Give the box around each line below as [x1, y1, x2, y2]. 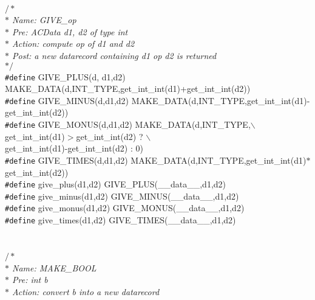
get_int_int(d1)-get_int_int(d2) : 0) [5, 142, 143, 155]
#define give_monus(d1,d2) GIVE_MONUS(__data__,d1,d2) [5, 201, 245, 214]
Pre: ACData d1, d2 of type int [12, 25, 128, 38]
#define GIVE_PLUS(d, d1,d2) [5, 70, 126, 83]
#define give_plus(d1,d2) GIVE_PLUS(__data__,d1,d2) [5, 178, 226, 190]
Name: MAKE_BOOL [12, 261, 97, 274]
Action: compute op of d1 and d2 [12, 37, 135, 50]
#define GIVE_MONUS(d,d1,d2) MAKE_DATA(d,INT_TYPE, [5, 118, 251, 131]
